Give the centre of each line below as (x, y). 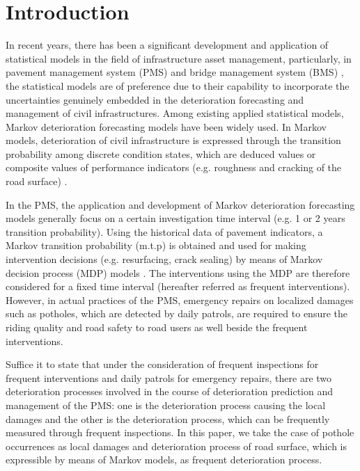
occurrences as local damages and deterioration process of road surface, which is (176, 446)
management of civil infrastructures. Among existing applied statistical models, (175, 113)
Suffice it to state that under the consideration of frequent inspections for (162, 364)
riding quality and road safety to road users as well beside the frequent (157, 327)
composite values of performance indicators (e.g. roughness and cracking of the (174, 167)
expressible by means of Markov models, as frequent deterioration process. (164, 460)
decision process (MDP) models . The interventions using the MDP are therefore (178, 272)
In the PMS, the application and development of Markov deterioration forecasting (180, 204)
